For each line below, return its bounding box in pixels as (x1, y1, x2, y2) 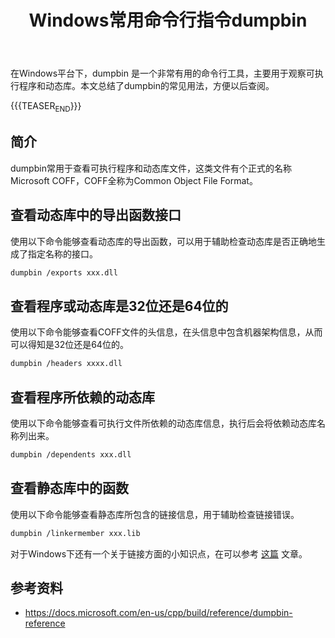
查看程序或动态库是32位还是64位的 (10, 297, 229, 315)
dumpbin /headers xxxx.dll (10, 359, 123, 369)
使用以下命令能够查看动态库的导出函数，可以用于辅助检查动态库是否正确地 (10, 235, 317, 247)
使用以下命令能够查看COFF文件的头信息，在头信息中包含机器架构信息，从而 (10, 326, 323, 338)
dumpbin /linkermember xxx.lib (10, 528, 141, 538)
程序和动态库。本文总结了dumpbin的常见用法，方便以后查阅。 (18, 80, 275, 92)
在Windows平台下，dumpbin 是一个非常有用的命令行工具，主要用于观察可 (10, 67, 315, 80)
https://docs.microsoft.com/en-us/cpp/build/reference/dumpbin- (24, 607, 293, 619)
